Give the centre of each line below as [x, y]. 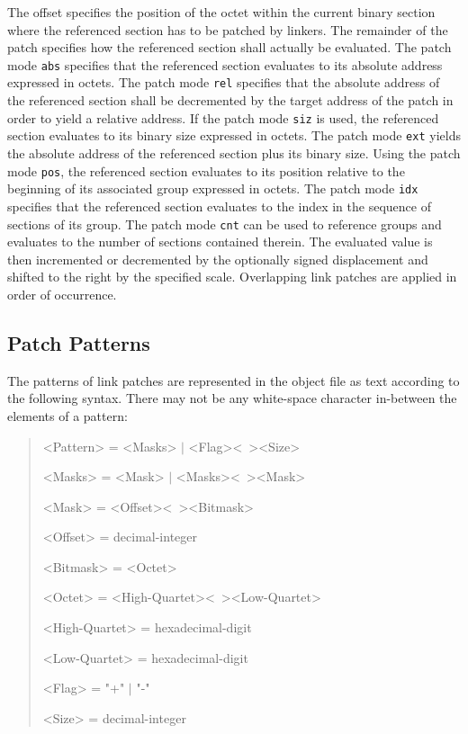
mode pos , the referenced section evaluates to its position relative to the [206, 170]
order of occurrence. [62, 294]
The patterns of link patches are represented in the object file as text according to [234, 380]
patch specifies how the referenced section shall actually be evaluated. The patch [229, 47]
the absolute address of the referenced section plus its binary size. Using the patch [234, 153]
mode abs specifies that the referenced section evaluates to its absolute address [225, 64]
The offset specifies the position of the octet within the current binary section [221, 12]
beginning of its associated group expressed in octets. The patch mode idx [213, 188]
